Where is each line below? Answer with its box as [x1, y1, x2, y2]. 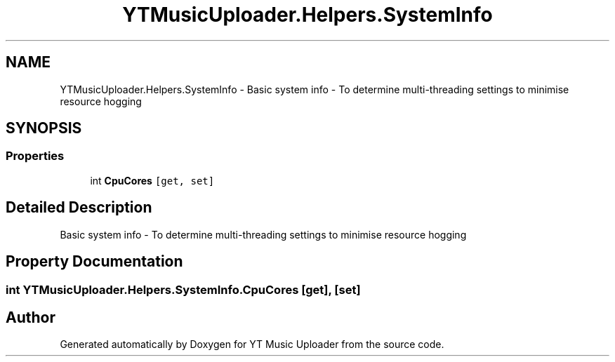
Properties [6, 149, 65, 163]
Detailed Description [6, 199, 152, 217]
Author [6, 308, 55, 326]
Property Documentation [6, 253, 183, 271]
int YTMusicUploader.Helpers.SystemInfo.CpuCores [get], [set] [6, 282, 361, 297]
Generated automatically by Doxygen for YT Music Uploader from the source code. [60, 338, 444, 351]
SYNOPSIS [6, 119, 82, 138]
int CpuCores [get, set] [90, 174, 215, 187]
